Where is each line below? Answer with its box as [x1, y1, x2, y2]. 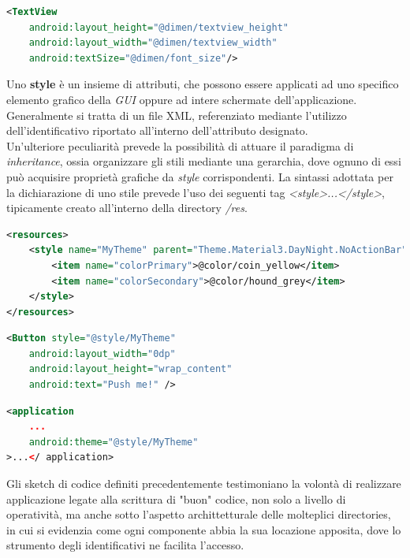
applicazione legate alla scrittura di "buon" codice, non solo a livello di [6, 490, 346, 507]
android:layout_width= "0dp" [28, 348, 176, 359]
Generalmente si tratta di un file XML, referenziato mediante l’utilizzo [6, 106, 347, 123]
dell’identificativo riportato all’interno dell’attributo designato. [6, 122, 308, 139]
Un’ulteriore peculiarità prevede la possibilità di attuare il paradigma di [6, 137, 354, 154]
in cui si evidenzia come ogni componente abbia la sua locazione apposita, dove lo [6, 521, 401, 538]
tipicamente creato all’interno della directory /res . [6, 199, 248, 216]
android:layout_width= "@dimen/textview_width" [28, 37, 278, 49]
